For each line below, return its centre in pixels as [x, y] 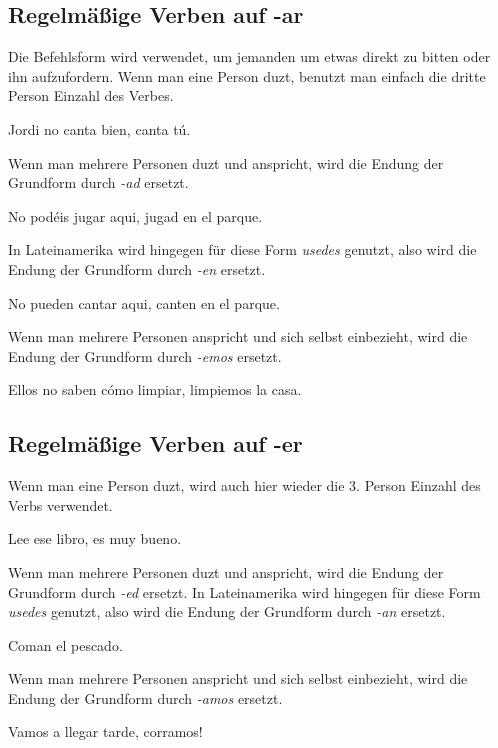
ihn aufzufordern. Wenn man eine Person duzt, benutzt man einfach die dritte [247, 75]
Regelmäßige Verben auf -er [155, 443]
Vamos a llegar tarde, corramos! [105, 731]
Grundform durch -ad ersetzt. [98, 182]
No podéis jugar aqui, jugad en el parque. [135, 215]
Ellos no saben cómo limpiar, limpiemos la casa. [155, 389]
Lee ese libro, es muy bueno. [95, 538]
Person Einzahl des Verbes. [91, 95]
